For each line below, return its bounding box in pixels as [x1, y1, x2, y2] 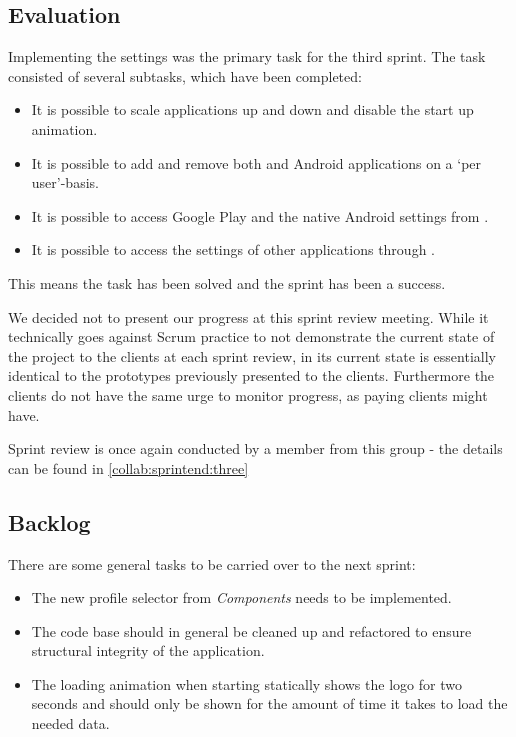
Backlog [8, 506, 91, 537]
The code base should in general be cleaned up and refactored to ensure [31, 620, 472, 641]
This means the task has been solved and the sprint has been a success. [8, 272, 446, 293]
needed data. [31, 713, 110, 734]
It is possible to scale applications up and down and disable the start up [31, 99, 474, 120]
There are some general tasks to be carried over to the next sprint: [8, 553, 416, 574]
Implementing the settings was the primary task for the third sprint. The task [8, 46, 486, 67]
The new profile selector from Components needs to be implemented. [31, 587, 452, 608]
